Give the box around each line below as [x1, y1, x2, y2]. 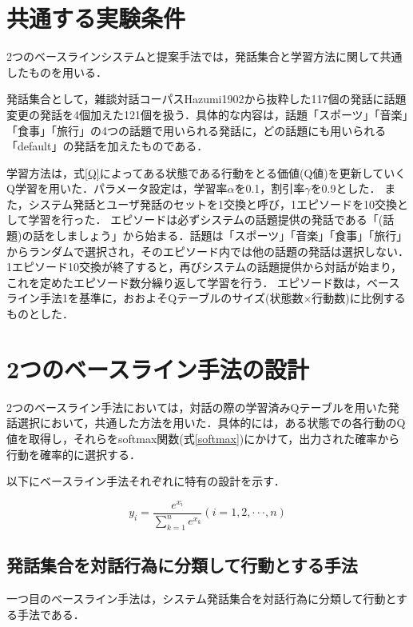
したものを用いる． [6, 63, 107, 80]
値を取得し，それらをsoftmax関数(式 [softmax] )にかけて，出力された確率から [6, 429, 400, 446]
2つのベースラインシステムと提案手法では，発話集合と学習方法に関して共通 [6, 48, 403, 65]
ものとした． [6, 306, 73, 322]
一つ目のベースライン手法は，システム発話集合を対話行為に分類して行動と [6, 590, 397, 607]
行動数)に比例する [312, 290, 406, 306]
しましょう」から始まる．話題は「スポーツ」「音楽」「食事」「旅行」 [55, 227, 408, 244]
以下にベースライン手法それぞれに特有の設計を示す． [6, 473, 285, 489]
